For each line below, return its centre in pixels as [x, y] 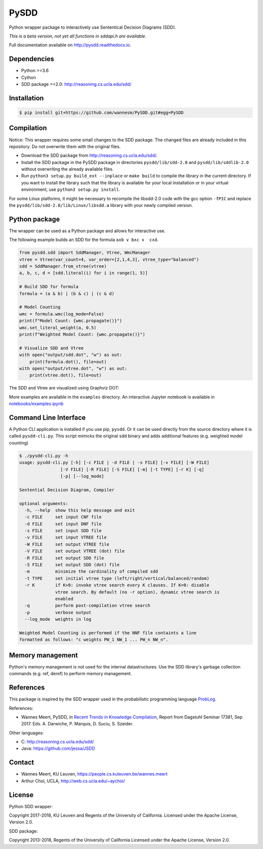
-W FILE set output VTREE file [67, 544]
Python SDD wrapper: [31, 806]
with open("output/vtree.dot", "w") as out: [73, 368]
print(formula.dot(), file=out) [68, 362]
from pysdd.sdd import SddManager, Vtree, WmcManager [85, 253]
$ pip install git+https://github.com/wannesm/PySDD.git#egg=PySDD [102, 113]
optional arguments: [44, 503]
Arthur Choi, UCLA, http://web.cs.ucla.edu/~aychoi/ [73, 781]
